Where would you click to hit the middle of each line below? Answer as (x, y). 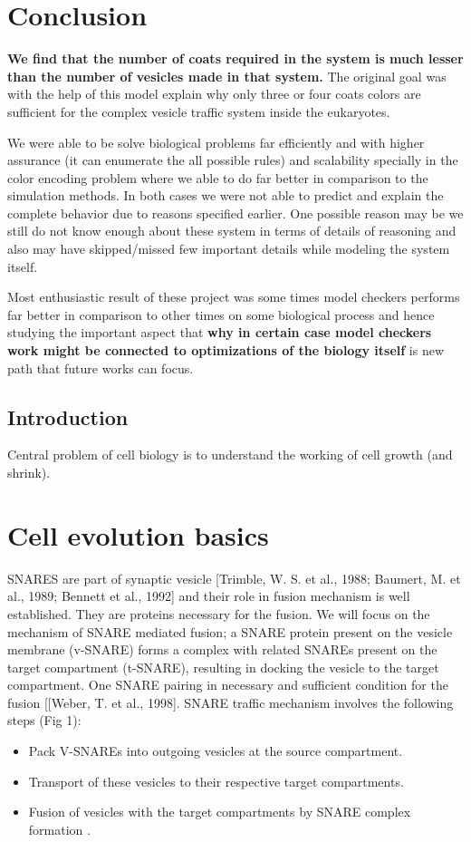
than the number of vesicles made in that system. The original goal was (227, 76)
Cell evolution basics (138, 534)
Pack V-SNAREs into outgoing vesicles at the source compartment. (216, 751)
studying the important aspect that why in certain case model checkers (220, 332)
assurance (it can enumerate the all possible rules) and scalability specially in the (233, 160)
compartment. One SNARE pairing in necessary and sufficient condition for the (228, 685)
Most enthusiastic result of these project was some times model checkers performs (234, 297)
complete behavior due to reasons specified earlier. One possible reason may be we (235, 213)
